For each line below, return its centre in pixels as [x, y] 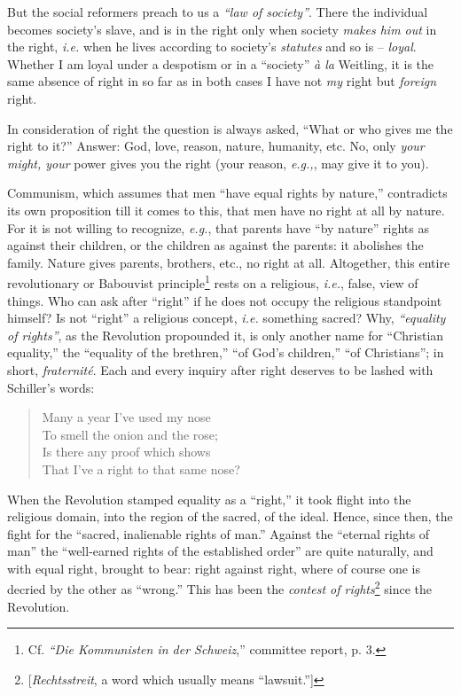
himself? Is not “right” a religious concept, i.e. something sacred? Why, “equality [227, 318]
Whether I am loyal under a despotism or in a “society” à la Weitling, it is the [221, 63]
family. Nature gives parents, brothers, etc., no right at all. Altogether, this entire [229, 262]
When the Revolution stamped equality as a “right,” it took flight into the [209, 499]
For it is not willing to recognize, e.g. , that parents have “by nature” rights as [219, 227]
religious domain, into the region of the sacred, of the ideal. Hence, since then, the [230, 516]
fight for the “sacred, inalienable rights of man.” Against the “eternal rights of [219, 533]
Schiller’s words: [51, 387]
